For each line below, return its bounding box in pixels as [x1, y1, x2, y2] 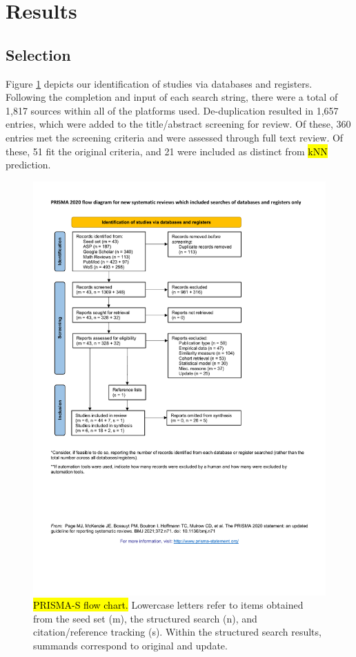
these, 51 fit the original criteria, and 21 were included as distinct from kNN [6, 144, 328, 158]
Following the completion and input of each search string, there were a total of [6, 90, 338, 104]
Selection [6, 43, 71, 65]
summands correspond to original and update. [33, 638, 228, 653]
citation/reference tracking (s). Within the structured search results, [33, 625, 322, 639]
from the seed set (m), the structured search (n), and [33, 611, 257, 625]
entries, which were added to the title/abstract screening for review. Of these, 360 [6, 117, 351, 131]
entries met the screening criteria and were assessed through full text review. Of [6, 130, 344, 144]
